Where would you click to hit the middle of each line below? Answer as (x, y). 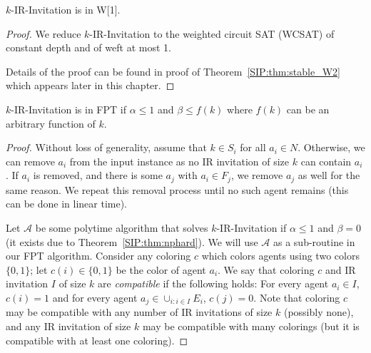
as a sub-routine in (314, 241)
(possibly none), (319, 312)
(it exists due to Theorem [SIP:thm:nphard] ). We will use (132, 241)
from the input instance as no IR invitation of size (179, 161)
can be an (308, 109)
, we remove (257, 175)
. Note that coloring (297, 297)
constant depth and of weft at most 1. (88, 47)
